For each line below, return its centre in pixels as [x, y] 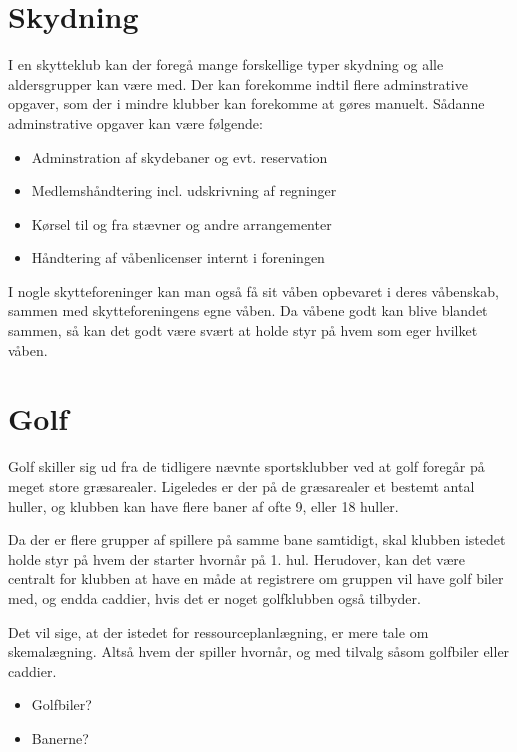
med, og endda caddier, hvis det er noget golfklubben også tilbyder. [214, 597]
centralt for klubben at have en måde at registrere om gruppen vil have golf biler [256, 578]
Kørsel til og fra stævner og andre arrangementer [181, 223]
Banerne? [60, 737]
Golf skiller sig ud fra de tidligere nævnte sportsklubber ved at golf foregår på [246, 466]
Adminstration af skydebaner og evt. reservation [179, 156]
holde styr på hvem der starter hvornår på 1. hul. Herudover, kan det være [237, 558]
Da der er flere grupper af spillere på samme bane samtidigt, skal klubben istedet [257, 539]
